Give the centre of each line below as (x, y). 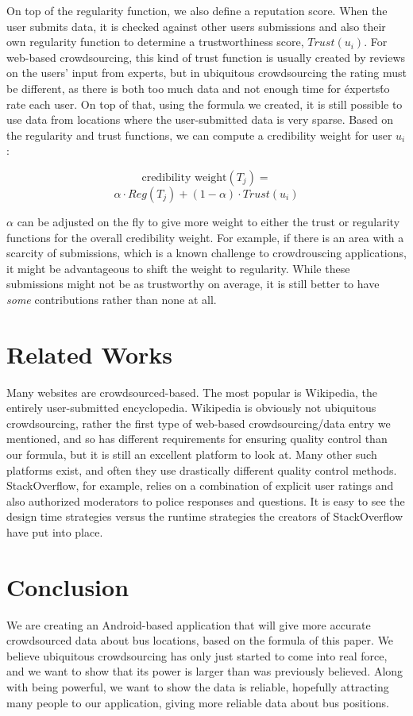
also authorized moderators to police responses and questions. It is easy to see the (206, 500)
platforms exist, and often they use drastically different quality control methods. (202, 470)
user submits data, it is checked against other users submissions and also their (196, 26)
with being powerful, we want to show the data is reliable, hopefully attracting (198, 687)
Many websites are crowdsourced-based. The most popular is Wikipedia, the (192, 392)
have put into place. (55, 531)
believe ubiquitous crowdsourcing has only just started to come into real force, (197, 655)
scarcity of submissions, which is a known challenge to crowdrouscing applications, (206, 253)
